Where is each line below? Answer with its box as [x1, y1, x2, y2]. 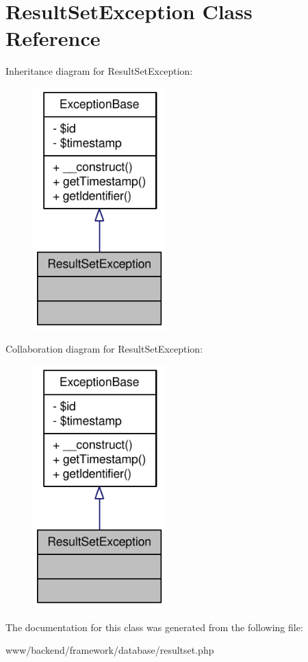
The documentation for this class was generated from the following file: [5, 619, 303, 634]
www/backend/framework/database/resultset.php [5, 643, 214, 657]
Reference [5, 24, 101, 52]
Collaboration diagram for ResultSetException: [5, 342, 203, 356]
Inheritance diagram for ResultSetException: [5, 64, 193, 78]
